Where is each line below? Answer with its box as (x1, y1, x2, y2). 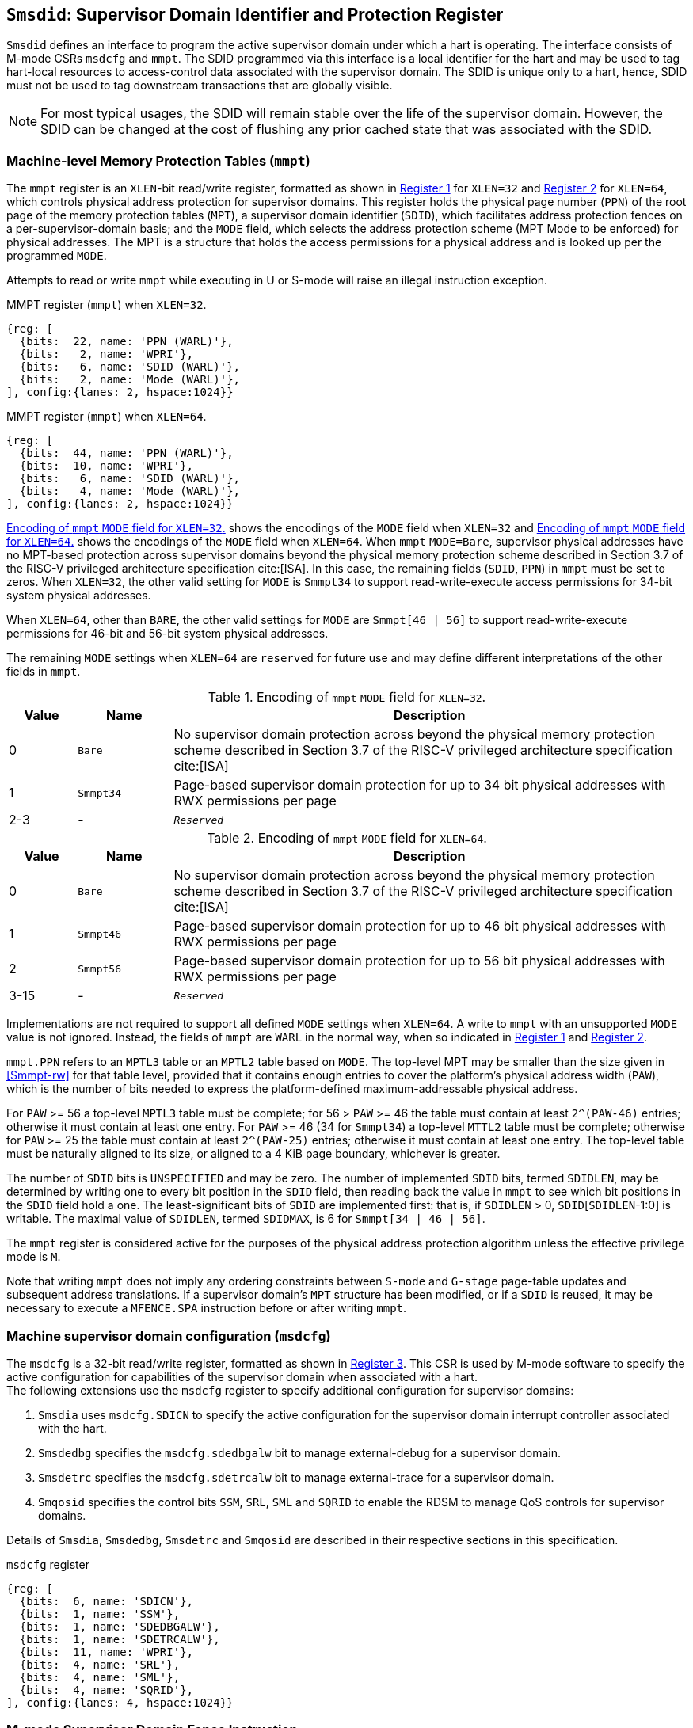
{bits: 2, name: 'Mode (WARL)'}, (19, 373, 241, 386)
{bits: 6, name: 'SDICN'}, (19, 1594, 194, 1608)
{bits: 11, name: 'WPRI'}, (19, 1645, 194, 1658)
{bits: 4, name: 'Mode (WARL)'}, (19, 485, 241, 498)
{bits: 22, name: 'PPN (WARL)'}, (19, 335, 234, 348)
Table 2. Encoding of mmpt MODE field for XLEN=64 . (207, 830, 487, 847)
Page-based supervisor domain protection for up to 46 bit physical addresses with (173, 918, 666, 934)
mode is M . (6, 1250, 61, 1264)
